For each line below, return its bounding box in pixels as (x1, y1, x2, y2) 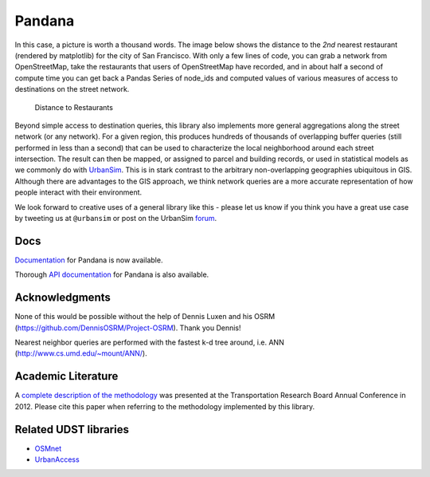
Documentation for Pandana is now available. (14, 255, 163, 265)
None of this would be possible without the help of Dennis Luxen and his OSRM (14, 312, 276, 321)
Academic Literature (14, 369, 119, 383)
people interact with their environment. (14, 187, 143, 197)
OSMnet (34, 443, 62, 453)
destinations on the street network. (14, 85, 130, 94)
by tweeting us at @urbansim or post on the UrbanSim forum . (14, 214, 217, 223)
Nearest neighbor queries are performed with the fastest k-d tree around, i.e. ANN (14, 337, 284, 347)
